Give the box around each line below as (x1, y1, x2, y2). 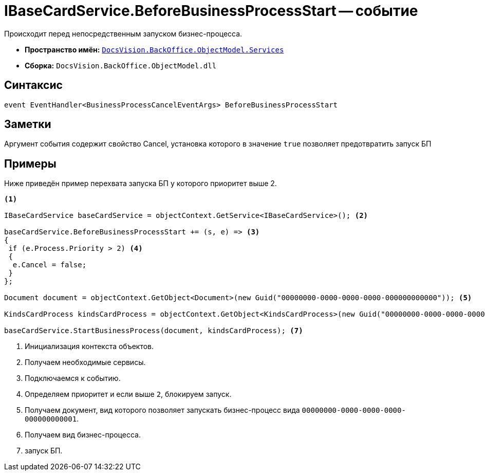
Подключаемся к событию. (25, 374, 121, 383)
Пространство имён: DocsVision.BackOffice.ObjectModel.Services (25, 45, 284, 54)
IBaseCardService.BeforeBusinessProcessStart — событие (4, 2, 418, 20)
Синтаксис (4, 79, 63, 92)
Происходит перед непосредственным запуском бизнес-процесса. (4, 29, 242, 38)
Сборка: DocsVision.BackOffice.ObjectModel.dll (25, 61, 217, 70)
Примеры (4, 157, 57, 170)
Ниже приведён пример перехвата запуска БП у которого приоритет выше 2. (4, 179, 277, 188)
